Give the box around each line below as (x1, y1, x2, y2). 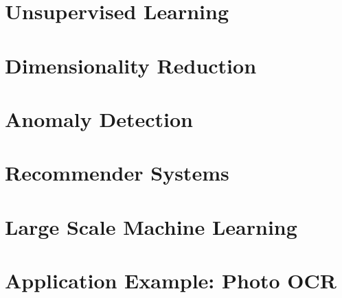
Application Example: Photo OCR (5, 266, 337, 295)
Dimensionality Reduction (5, 51, 257, 79)
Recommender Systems (5, 159, 229, 187)
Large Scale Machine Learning (5, 212, 297, 240)
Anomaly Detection (5, 104, 193, 133)
